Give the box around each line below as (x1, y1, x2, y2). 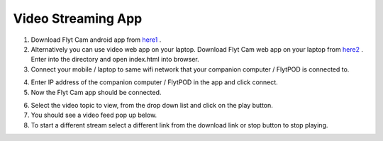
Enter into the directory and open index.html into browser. (30, 55, 200, 64)
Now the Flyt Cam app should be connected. (30, 88, 162, 96)
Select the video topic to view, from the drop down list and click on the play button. (30, 101, 273, 109)
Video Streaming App (13, 11, 143, 26)
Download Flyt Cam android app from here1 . (30, 35, 162, 44)
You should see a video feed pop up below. (30, 111, 157, 120)
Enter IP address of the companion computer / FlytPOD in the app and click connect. (30, 78, 278, 86)
